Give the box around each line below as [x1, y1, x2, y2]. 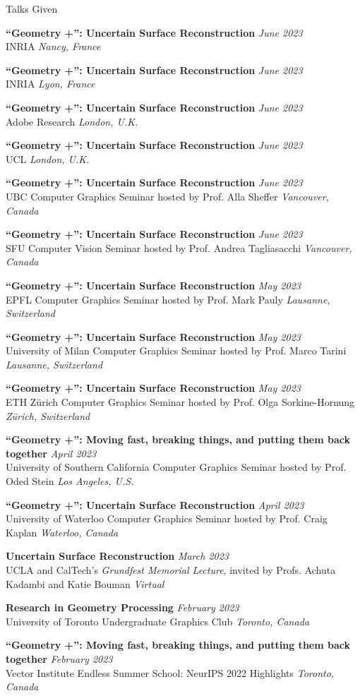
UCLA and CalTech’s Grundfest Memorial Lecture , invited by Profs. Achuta [6, 563, 336, 577]
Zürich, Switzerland [6, 408, 90, 423]
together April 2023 [6, 445, 97, 460]
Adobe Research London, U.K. [6, 114, 138, 128]
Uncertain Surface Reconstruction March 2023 [6, 548, 229, 563]
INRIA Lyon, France [6, 76, 95, 91]
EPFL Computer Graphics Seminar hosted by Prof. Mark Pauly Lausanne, [6, 292, 330, 306]
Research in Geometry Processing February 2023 [6, 600, 239, 615]
